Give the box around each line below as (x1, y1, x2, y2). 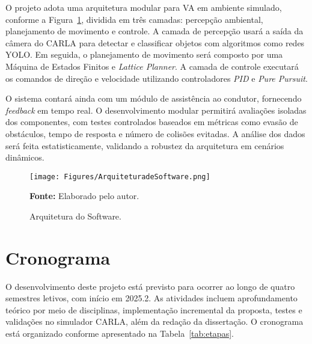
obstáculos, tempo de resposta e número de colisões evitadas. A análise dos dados (5, 127, 305, 140)
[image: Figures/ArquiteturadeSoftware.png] (29, 172, 210, 181)
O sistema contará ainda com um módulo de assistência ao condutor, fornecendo (5, 92, 302, 105)
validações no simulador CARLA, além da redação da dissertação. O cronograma (5, 315, 304, 328)
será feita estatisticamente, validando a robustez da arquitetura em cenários (5, 139, 284, 152)
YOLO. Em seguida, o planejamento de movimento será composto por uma (5, 48, 283, 61)
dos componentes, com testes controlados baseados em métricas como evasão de (5, 115, 298, 128)
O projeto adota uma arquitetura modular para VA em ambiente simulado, (5, 1, 282, 13)
